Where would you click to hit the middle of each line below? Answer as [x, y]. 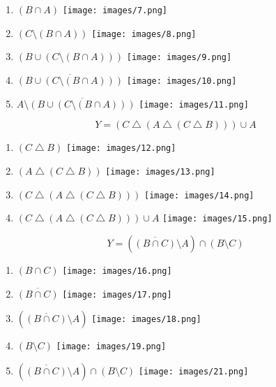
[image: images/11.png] [194, 104]
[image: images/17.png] [117, 294]
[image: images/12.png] [121, 148]
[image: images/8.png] [144, 34]
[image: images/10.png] [182, 81]
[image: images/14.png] [199, 195]
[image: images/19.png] [111, 347]
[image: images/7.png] [115, 10]
